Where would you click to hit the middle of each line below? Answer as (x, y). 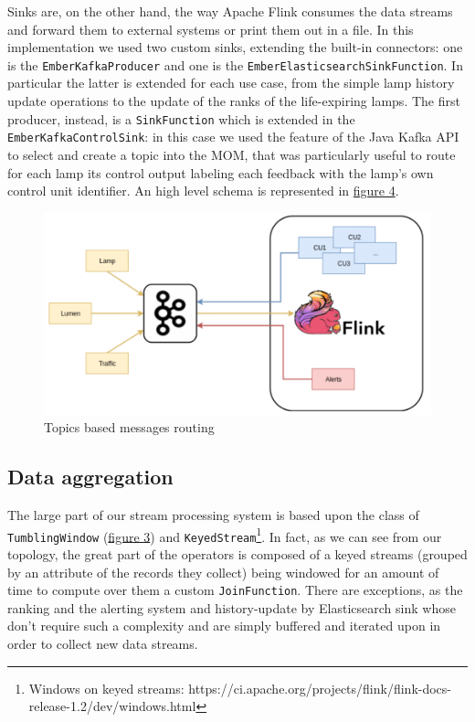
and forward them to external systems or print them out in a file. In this (211, 29)
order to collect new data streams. (103, 644)
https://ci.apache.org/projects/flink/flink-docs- (320, 688)
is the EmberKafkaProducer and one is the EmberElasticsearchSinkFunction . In (235, 64)
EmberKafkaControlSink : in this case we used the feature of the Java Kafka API (233, 137)
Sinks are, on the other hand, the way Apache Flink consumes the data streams (230, 11)
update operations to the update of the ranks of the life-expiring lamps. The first (234, 101)
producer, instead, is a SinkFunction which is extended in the (181, 118)
